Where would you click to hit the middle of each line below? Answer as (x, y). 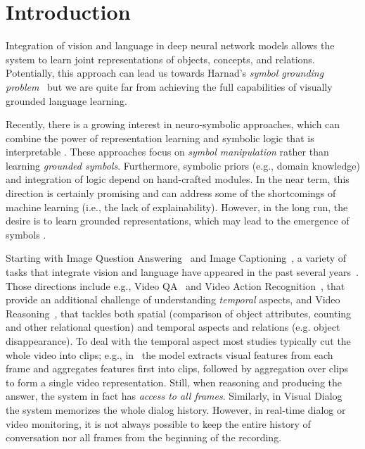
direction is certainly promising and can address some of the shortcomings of (171, 193)
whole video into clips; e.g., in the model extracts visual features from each (169, 354)
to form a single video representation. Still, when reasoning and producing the (174, 382)
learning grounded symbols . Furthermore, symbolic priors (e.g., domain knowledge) (183, 165)
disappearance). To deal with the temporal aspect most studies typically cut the (178, 341)
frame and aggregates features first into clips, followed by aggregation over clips (177, 368)
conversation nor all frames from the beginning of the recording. (144, 437)
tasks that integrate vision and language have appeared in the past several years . (182, 272)
